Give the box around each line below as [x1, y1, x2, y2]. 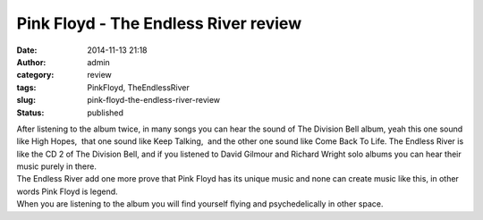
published [87, 107, 124, 118]
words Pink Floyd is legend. [16, 186, 118, 197]
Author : [16, 56, 47, 67]
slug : [16, 95, 36, 106]
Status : [16, 107, 45, 118]
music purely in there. [16, 161, 97, 172]
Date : [16, 45, 38, 55]
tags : [16, 81, 37, 93]
